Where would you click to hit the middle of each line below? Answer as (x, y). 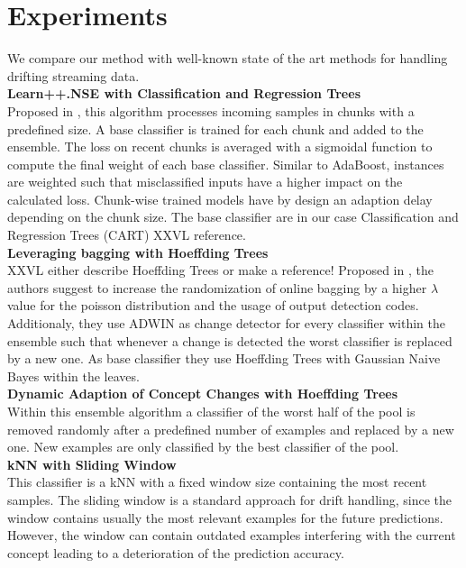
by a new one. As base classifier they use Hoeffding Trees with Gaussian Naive (224, 358)
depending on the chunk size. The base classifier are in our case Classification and (233, 217)
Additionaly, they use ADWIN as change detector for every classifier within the (226, 323)
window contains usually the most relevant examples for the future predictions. (225, 517)
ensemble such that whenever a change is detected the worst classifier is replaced (230, 340)
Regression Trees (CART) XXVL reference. (127, 235)
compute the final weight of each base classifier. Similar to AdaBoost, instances (226, 164)
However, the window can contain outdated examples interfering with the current (232, 535)
